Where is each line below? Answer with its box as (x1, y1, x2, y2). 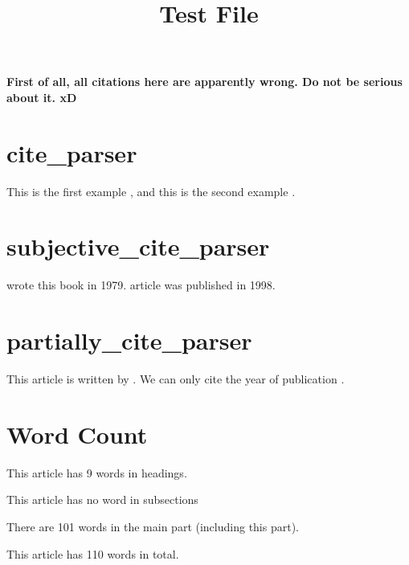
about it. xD (6, 88, 77, 105)
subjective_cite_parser (6, 230, 270, 263)
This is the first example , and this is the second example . (6, 182, 296, 199)
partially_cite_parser (6, 324, 252, 357)
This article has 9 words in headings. (6, 464, 187, 481)
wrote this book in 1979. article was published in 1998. (6, 276, 276, 293)
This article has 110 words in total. (6, 545, 179, 562)
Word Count (6, 417, 148, 450)
